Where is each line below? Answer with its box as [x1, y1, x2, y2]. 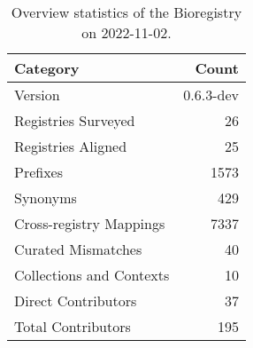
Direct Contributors [14, 290, 137, 311]
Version [14, 84, 60, 105]
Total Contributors [14, 316, 131, 336]
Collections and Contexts [14, 265, 170, 285]
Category [14, 58, 80, 78]
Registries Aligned [14, 136, 127, 156]
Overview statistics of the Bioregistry [11, 2, 242, 22]
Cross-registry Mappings [14, 213, 165, 233]
